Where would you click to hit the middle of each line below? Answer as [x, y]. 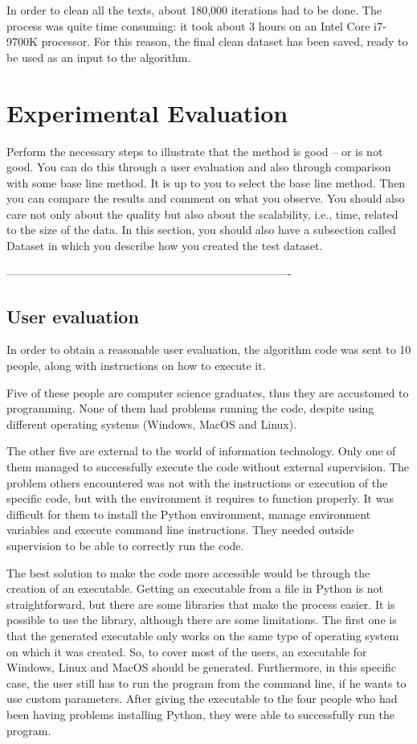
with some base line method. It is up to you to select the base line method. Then [206, 182]
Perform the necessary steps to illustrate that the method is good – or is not [195, 151]
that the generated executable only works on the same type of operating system [203, 635]
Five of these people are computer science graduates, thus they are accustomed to [208, 392]
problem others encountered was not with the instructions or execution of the [197, 482]
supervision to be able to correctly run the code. [125, 545]
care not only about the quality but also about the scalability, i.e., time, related [202, 214]
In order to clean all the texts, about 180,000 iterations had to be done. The [194, 10]
